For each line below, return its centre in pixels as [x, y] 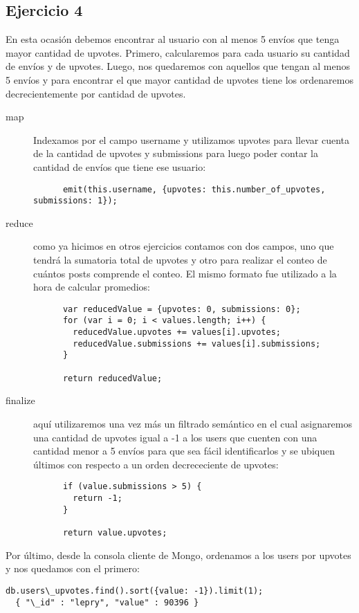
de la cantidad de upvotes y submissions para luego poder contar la [176, 153]
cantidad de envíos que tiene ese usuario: [120, 166]
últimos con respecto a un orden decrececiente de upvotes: [156, 464]
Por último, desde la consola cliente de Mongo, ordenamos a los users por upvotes [178, 555]
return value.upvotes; [115, 533]
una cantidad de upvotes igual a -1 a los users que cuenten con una [175, 437]
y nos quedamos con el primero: [73, 568]
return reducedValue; [112, 378]
